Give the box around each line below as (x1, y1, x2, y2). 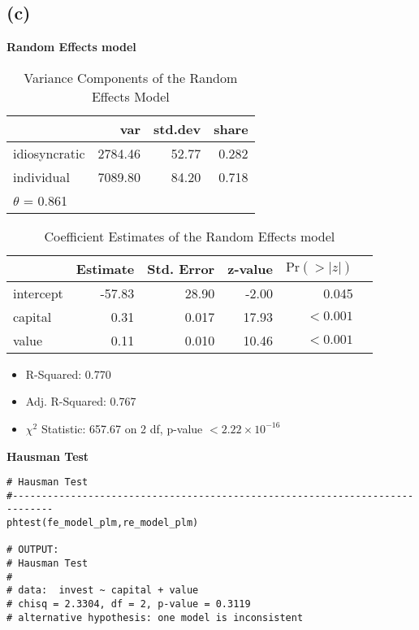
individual (13, 167, 70, 186)
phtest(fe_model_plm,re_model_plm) (6, 517, 199, 529)
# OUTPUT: (6, 544, 59, 556)
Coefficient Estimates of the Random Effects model (44, 226, 335, 245)
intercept (13, 283, 63, 302)
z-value (227, 259, 273, 278)
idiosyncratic (13, 143, 85, 163)
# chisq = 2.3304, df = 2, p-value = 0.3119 (6, 598, 251, 610)
